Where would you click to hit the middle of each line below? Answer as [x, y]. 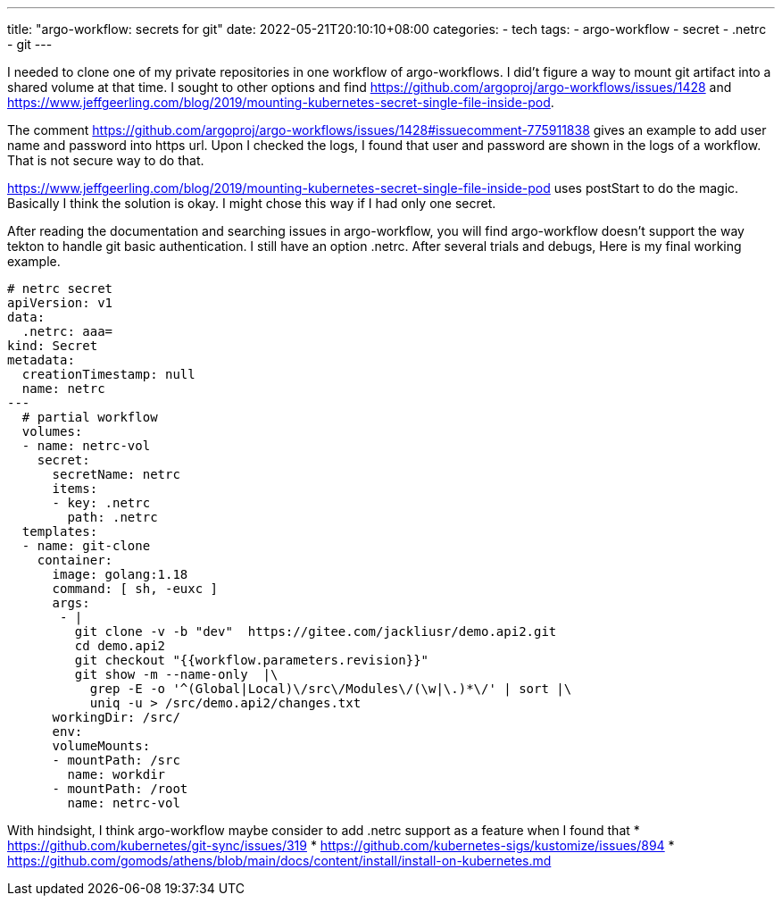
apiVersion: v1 [60, 303]
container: [75, 560]
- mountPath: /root [120, 789]
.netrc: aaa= [67, 331]
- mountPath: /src [116, 760]
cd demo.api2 [120, 646]
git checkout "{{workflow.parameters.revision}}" [252, 660]
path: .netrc [112, 517]
